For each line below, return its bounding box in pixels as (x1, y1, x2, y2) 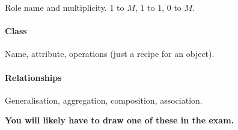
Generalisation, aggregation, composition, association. (5, 93, 203, 106)
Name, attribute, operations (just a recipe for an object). (5, 47, 215, 60)
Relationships (5, 71, 62, 83)
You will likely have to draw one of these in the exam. (5, 114, 234, 126)
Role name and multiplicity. (5, 1, 107, 13)
